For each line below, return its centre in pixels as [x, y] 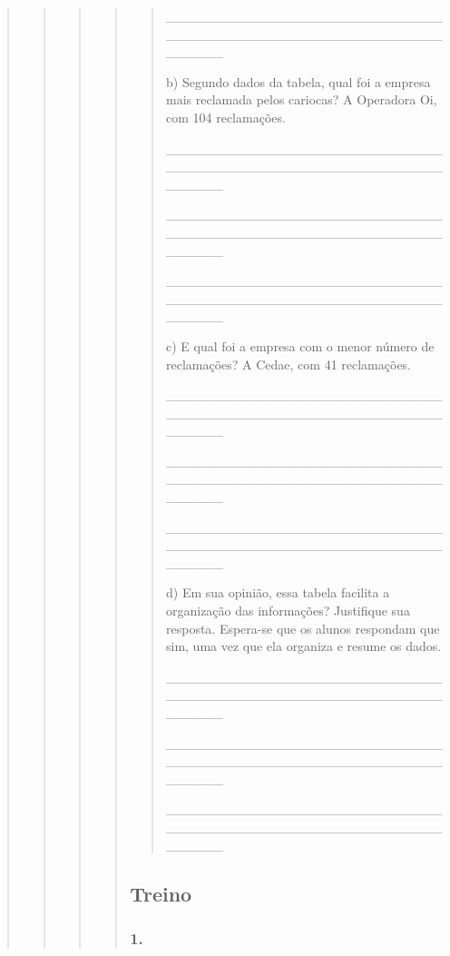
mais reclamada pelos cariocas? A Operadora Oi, [301, 99]
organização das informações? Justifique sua [288, 611]
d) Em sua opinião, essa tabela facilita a [278, 592]
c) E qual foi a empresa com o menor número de [300, 345]
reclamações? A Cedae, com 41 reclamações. [289, 364]
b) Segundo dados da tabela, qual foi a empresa [298, 81]
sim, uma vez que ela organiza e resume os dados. [303, 646]
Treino [161, 893]
